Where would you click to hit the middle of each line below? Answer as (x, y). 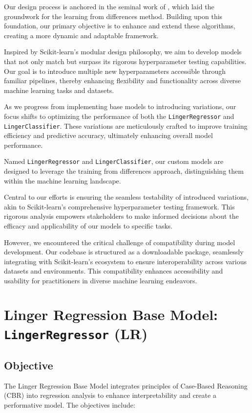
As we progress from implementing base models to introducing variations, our (120, 106)
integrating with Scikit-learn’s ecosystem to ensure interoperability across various (126, 261)
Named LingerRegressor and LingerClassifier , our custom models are (114, 161)
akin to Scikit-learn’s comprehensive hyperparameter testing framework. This (119, 206)
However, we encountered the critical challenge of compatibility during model (120, 242)
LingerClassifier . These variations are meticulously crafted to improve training (126, 126)
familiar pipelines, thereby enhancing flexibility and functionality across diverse (123, 80)
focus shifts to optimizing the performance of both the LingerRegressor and (119, 116)
